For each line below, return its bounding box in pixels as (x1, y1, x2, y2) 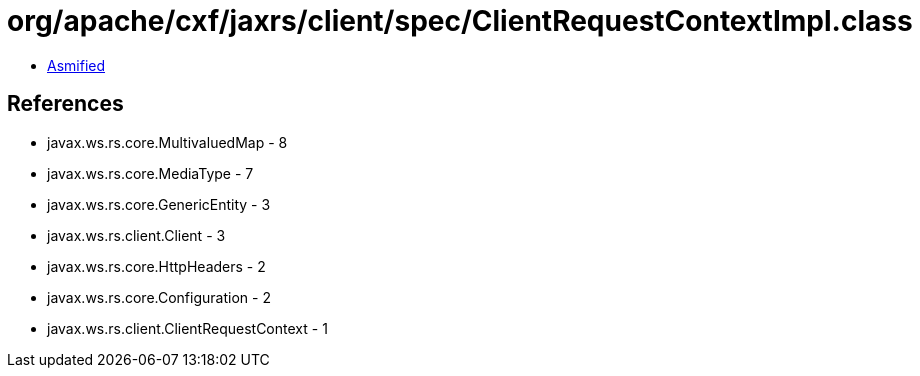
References (7, 91, 124, 117)
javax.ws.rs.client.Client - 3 (47, 226, 226, 244)
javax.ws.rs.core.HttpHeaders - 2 (47, 257, 266, 275)
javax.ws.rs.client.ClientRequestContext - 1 (47, 319, 328, 337)
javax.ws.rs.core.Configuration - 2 (47, 288, 271, 306)
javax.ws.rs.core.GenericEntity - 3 (47, 195, 271, 213)
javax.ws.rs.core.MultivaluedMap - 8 (47, 133, 288, 151)
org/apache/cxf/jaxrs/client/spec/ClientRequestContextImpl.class (7, 4, 913, 38)
